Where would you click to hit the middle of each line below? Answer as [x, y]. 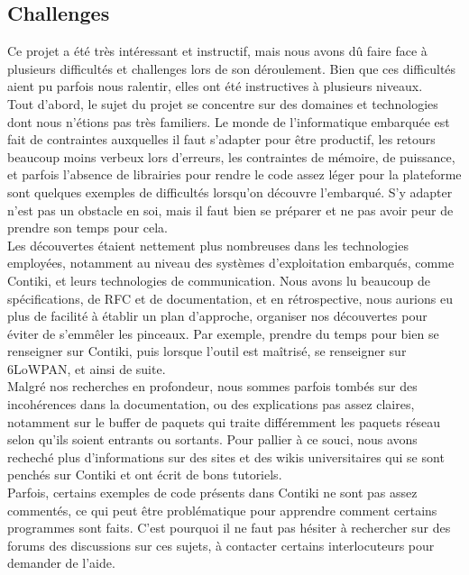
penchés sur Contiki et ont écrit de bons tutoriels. [145, 475]
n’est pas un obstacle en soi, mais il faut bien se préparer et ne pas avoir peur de [230, 210]
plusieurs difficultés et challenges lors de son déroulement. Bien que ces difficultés [232, 68]
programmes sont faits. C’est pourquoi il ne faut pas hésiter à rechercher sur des [229, 528]
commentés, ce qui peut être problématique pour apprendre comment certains [222, 510]
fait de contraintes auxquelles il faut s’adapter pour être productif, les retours [221, 139]
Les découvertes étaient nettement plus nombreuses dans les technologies [208, 245]
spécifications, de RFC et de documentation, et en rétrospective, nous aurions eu [230, 298]
